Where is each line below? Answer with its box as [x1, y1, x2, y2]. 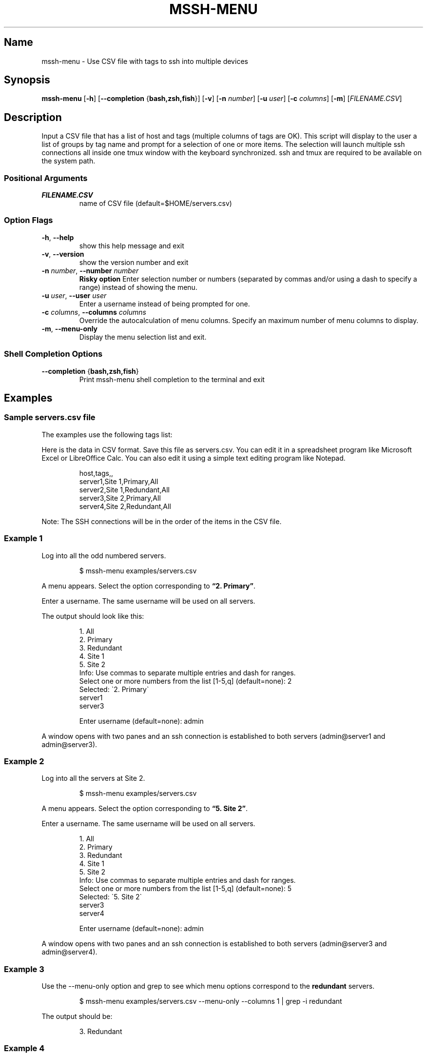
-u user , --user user [41, 291, 107, 300]
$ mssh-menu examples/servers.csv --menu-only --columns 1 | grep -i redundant [79, 997, 342, 1005]
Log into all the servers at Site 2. [41, 774, 145, 783]
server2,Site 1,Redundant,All [79, 485, 170, 494]
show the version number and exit [79, 258, 189, 266]
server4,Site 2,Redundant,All [79, 502, 171, 510]
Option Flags [4, 215, 53, 225]
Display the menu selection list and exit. [79, 332, 207, 341]
